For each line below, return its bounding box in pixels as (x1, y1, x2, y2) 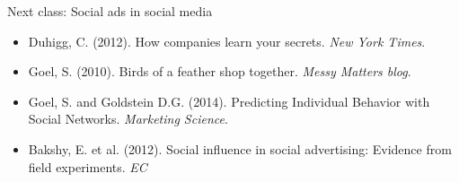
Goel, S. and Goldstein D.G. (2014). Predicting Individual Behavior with (28, 91, 430, 110)
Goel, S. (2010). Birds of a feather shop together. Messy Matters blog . (28, 62, 411, 81)
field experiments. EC (28, 157, 147, 176)
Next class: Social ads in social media (7, 2, 213, 20)
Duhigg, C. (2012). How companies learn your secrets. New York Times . (28, 31, 426, 50)
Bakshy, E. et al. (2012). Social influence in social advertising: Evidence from (28, 139, 452, 158)
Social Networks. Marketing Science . (28, 109, 228, 128)
